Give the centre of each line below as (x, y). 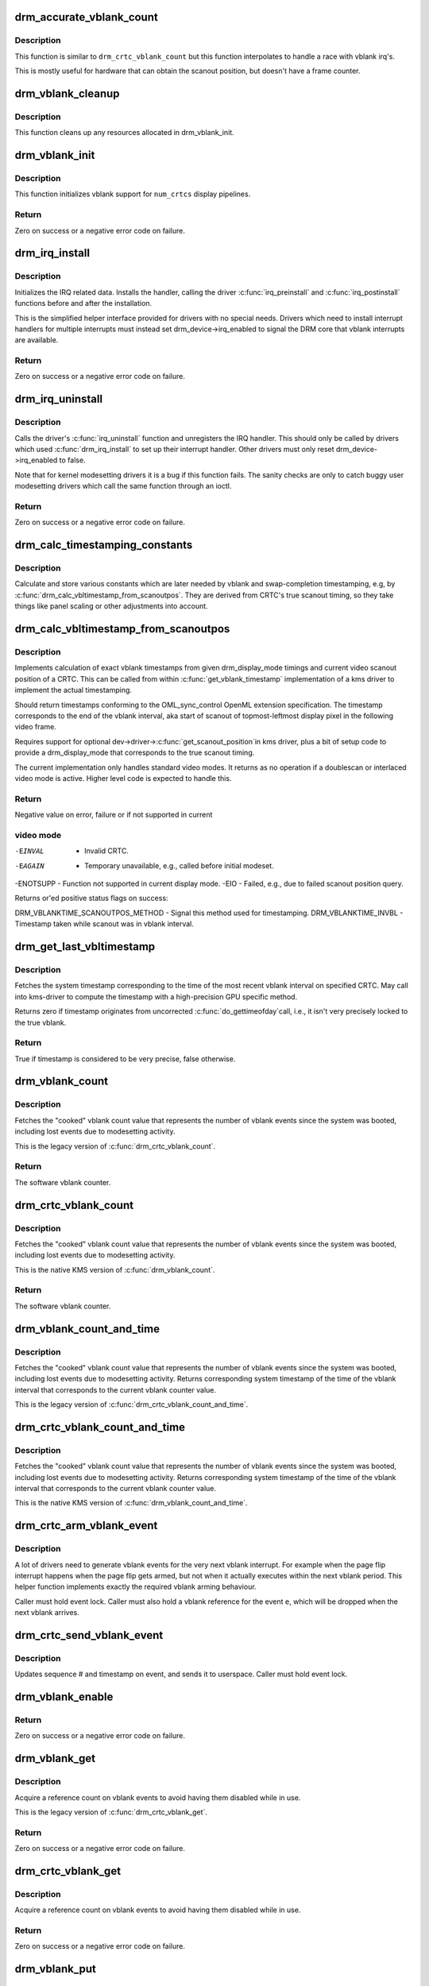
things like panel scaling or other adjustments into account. (111, 606)
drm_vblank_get (55, 1758)
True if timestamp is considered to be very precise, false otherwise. (125, 1059)
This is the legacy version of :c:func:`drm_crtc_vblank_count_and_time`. (131, 1404)
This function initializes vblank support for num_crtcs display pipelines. (133, 194)
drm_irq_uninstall (59, 399)
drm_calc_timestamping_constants (104, 545)
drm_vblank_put (56, 1969)
